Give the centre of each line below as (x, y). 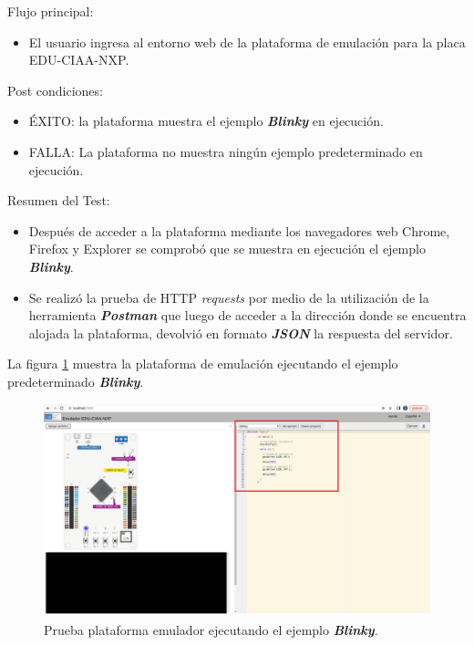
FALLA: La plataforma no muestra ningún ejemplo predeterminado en (226, 151)
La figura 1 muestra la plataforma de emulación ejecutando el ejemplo (203, 364)
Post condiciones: (55, 90)
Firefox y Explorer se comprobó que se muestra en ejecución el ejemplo (227, 249)
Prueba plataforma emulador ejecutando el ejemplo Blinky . (211, 629)
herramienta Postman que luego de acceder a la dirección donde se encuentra (247, 315)
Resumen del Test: (59, 200)
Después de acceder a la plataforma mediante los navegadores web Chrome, (239, 230)
